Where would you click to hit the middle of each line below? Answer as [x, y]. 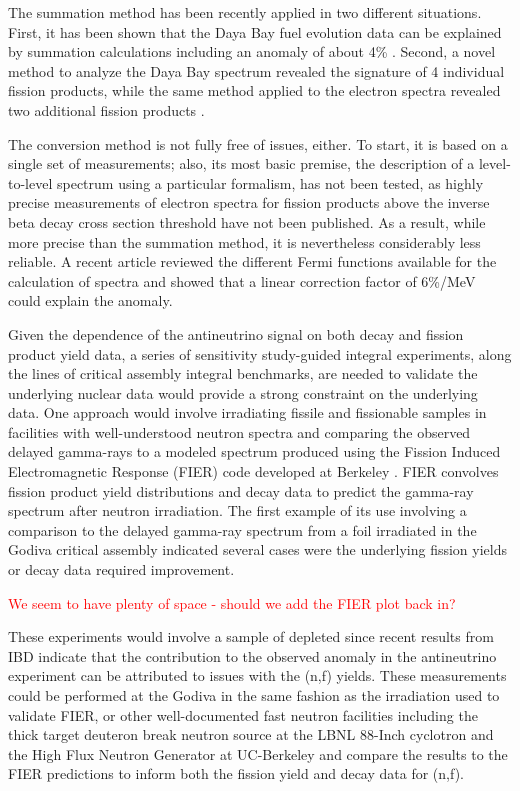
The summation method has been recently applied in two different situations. [245, 12]
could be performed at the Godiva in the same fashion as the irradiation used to [254, 695]
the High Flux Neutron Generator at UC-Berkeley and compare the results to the [258, 753]
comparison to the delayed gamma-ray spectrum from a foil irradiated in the [242, 529]
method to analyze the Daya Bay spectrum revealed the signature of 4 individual [256, 70]
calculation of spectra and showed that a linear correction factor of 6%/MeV [242, 280]
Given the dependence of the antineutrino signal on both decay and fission [236, 333]
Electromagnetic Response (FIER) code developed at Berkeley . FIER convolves [253, 471]
